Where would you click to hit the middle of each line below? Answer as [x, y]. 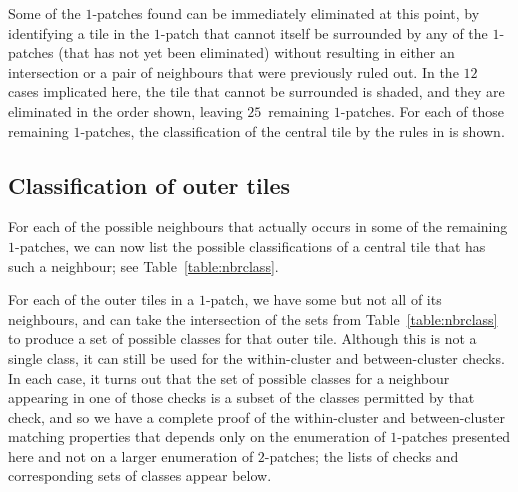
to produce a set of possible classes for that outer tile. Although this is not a [242, 338]
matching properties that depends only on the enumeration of [197, 436]
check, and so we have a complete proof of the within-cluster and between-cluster [256, 416]
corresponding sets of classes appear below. [140, 475]
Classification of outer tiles [149, 184]
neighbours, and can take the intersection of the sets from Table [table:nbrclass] [253, 318]
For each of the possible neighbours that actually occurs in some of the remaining [258, 226]
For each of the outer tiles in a [101, 299]
